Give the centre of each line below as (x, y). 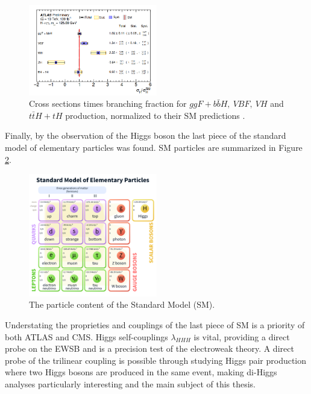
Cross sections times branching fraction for (108, 103)
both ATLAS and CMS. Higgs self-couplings (86, 336)
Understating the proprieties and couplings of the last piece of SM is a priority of (155, 325)
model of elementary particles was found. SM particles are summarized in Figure (154, 147)
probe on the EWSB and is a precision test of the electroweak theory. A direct (149, 348)
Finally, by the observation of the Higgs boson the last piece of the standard (146, 135)
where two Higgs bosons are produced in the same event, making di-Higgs (141, 372)
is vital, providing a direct (242, 336)
